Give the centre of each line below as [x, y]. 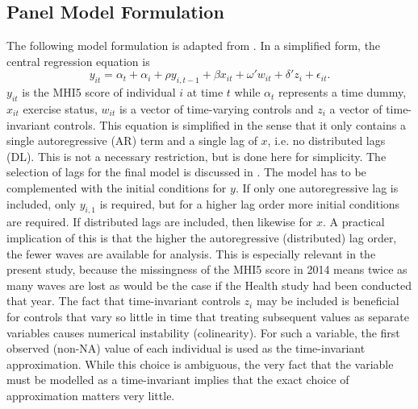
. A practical [353, 222]
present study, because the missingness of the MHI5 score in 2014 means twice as [207, 269]
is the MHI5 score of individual [99, 92]
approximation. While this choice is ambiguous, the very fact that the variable [200, 364]
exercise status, [60, 108]
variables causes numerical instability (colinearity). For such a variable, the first [203, 332]
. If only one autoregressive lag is [317, 187]
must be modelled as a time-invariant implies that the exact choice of [178, 380]
